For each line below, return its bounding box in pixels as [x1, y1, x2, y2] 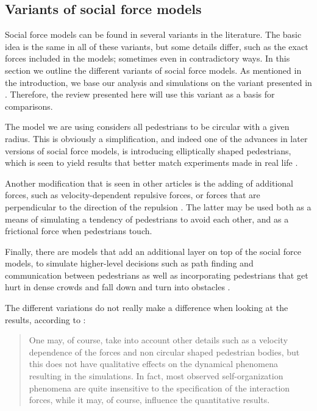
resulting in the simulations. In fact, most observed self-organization [29, 370, 283, 382]
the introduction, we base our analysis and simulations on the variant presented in [5, 76, 312, 88]
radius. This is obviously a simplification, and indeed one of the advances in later [5, 132, 308, 145]
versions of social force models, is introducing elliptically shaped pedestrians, [5, 144, 291, 157]
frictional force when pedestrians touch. [5, 224, 152, 237]
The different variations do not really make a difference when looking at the [5, 301, 288, 314]
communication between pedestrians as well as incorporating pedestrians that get [5, 268, 308, 281]
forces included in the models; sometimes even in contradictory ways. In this [5, 52, 290, 65]
